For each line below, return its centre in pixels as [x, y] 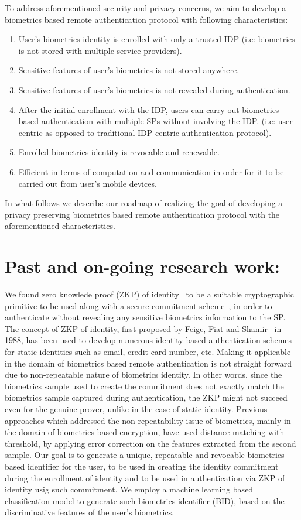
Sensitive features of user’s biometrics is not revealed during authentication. [154, 89]
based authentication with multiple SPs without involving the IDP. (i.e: [147, 121]
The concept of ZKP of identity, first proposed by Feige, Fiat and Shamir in [143, 328]
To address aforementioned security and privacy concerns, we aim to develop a [146, 8]
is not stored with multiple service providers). [100, 50]
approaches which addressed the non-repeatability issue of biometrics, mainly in [148, 420]
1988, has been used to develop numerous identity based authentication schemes [148, 340]
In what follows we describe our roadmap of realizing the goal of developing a [144, 203]
